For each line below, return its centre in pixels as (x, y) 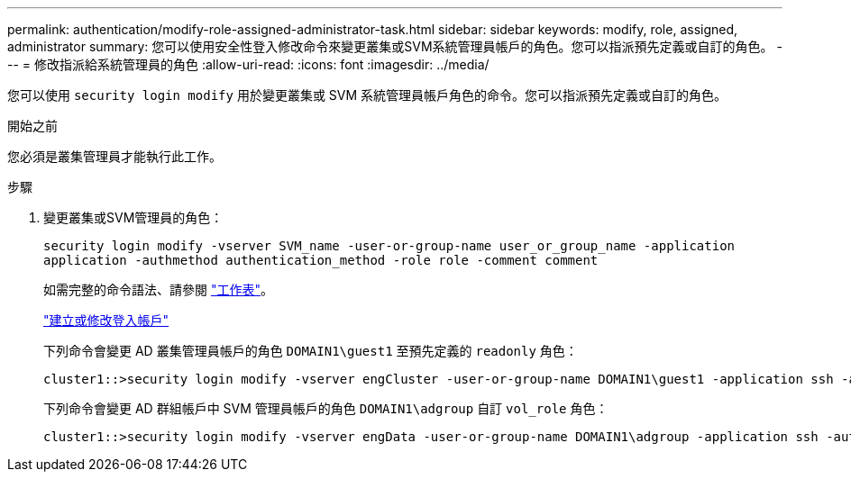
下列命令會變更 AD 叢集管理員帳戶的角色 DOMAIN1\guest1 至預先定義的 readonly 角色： (311, 351)
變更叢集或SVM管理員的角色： (133, 217)
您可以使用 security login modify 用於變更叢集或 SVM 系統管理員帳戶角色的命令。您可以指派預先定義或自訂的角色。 (367, 95)
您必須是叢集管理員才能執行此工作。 (114, 156)
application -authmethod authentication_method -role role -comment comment (321, 260)
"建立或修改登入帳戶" (106, 320)
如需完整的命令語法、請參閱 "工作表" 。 (158, 289)
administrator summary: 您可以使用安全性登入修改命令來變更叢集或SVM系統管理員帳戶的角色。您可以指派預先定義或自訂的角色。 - (395, 46)
